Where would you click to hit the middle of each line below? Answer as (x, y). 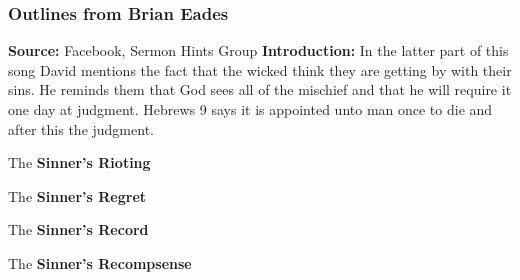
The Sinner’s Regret (77, 195)
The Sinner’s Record (78, 229)
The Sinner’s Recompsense (100, 262)
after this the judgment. (81, 128)
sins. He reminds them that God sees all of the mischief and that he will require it (260, 89)
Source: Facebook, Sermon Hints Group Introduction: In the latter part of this (258, 50)
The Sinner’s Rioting (79, 162)
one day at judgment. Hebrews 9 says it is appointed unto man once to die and (250, 109)
